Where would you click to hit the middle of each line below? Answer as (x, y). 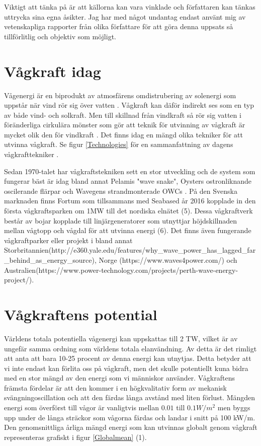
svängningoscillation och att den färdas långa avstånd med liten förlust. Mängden (130, 397)
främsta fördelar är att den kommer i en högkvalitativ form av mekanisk (115, 387)
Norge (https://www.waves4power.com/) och (168, 260)
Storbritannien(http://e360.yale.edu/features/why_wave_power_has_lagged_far (130, 250)
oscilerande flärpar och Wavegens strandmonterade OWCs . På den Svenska (121, 191)
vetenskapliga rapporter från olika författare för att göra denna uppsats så (119, 26)
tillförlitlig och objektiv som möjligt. (60, 36)
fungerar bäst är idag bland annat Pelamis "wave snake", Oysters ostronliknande (128, 181)
